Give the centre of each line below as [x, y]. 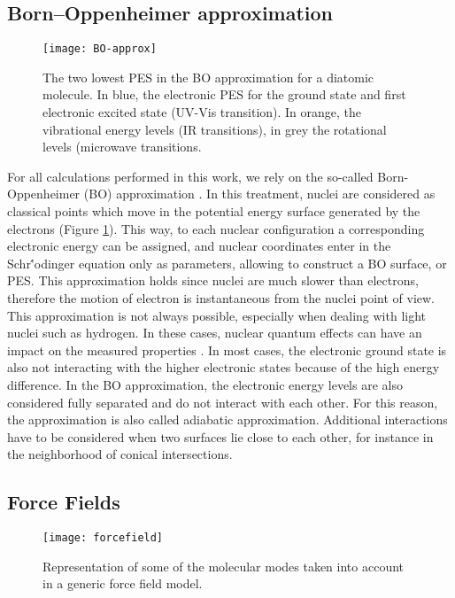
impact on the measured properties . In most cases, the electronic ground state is [227, 349]
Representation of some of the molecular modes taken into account [224, 566]
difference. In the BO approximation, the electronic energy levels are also [205, 384]
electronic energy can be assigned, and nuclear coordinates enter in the [199, 246]
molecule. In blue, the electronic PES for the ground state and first [224, 94]
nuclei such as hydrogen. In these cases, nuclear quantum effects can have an [215, 333]
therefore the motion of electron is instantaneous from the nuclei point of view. [221, 297]
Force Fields [64, 502]
